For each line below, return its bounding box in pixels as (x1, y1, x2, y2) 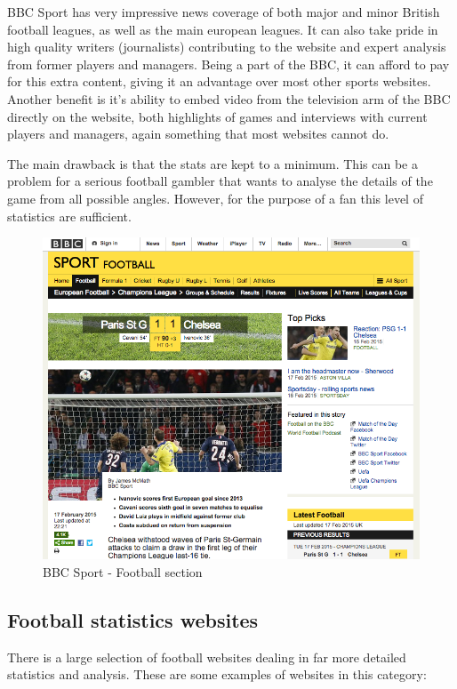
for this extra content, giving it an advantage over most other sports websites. (7, 72, 431, 91)
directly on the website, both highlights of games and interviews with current (7, 107, 428, 125)
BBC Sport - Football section (43, 563, 203, 581)
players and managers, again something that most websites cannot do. (7, 124, 389, 143)
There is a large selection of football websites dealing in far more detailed (7, 647, 406, 666)
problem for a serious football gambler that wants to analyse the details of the (7, 172, 433, 190)
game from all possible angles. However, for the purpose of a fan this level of (7, 188, 423, 207)
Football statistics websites (7, 606, 259, 633)
